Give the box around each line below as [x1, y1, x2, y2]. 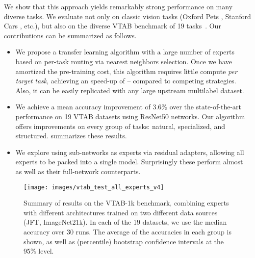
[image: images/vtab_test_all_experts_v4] [24, 183, 164, 191]
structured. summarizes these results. [15, 130, 127, 141]
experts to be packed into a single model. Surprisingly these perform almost [15, 156, 243, 167]
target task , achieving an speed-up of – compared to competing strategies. [15, 76, 236, 86]
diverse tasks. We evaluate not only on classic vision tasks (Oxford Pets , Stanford [4, 11, 251, 21]
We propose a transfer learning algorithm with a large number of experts [15, 47, 235, 57]
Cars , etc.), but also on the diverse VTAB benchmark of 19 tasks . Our [4, 21, 221, 31]
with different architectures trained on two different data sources [24, 207, 218, 217]
